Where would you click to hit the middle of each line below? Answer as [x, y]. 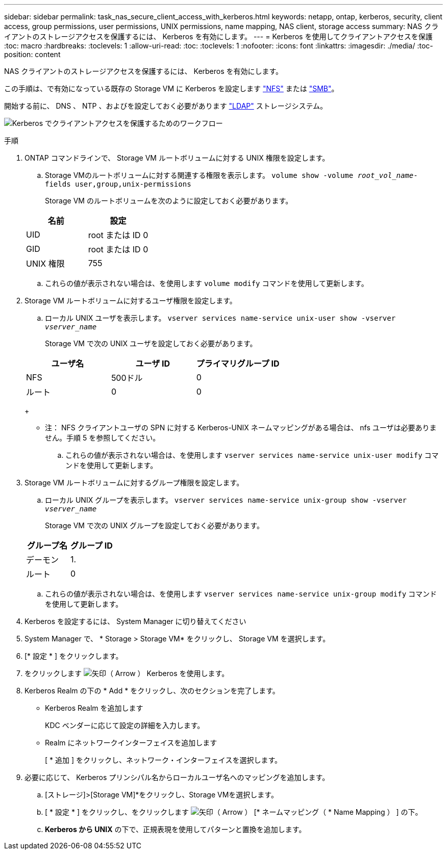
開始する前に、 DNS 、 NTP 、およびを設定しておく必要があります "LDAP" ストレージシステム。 [166, 106]
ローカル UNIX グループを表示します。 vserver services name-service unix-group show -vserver [226, 500]
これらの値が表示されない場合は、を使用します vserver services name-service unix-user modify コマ [252, 455]
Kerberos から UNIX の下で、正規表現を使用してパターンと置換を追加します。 [176, 829]
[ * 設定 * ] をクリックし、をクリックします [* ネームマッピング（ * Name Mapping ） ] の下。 [234, 812]
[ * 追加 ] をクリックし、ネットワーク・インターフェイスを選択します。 [164, 760]
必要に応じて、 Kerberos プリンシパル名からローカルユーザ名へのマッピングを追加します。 [177, 777]
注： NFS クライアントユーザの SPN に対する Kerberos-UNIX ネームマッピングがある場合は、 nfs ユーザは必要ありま [241, 428]
